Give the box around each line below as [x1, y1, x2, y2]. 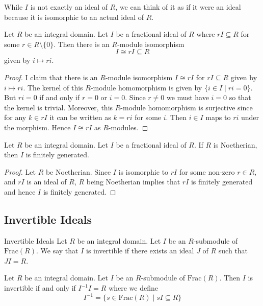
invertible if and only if [4, 283, 76, 293]
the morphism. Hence [4, 122, 71, 132]
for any [4, 112, 27, 123]
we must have [167, 92, 209, 103]
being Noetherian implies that [86, 176, 180, 187]
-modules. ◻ [108, 122, 148, 132]
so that [229, 92, 251, 103]
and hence [4, 186, 36, 197]
